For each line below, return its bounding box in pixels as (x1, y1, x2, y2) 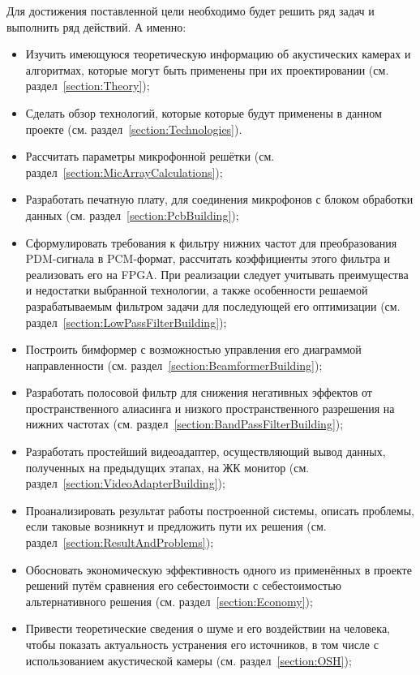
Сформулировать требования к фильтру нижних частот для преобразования (25, 234, 397, 251)
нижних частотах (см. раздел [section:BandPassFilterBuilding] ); (25, 415, 344, 432)
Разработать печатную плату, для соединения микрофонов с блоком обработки (25, 191, 414, 208)
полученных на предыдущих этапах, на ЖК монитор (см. (25, 458, 310, 475)
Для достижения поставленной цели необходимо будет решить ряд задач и (6, 2, 375, 19)
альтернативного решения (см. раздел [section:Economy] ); (25, 592, 313, 609)
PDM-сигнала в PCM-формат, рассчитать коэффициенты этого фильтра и (25, 250, 391, 267)
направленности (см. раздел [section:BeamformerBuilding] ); (25, 356, 323, 373)
